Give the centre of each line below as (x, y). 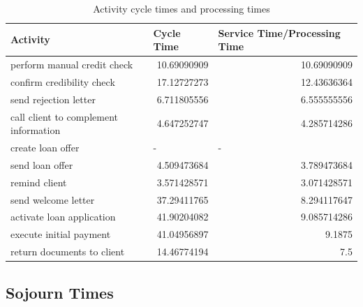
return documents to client (68, 252)
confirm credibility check (63, 81)
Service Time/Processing (279, 32)
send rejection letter (53, 99)
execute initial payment (61, 234)
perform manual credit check (72, 65)
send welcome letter (53, 199)
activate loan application (63, 217)
